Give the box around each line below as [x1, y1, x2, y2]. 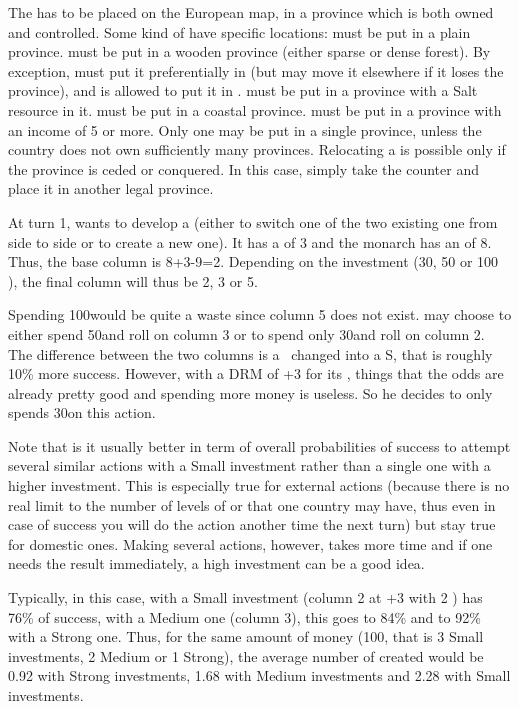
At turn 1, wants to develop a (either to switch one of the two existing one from [8, 211, 498, 232]
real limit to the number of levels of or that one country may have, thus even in [8, 494, 496, 515]
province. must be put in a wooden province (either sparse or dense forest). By [8, 41, 491, 62]
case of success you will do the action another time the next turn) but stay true [8, 514, 496, 535]
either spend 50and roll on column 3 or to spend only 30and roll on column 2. [8, 323, 485, 344]
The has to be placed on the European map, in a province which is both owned [8, 2, 494, 22]
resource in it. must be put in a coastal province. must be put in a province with [8, 99, 502, 120]
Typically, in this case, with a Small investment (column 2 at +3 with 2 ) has [8, 587, 483, 608]
